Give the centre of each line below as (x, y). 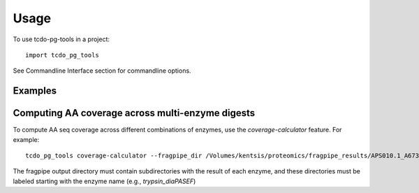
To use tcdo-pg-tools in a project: (61, 39)
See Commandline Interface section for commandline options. (102, 71)
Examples (35, 91)
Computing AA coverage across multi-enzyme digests (134, 113)
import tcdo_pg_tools (62, 55)
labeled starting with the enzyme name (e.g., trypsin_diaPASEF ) (104, 181)
